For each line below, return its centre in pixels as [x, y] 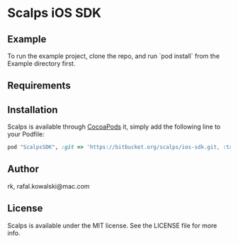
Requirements [39, 86]
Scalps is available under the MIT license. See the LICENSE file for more [112, 225]
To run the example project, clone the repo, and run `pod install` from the [114, 56]
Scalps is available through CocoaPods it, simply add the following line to [114, 127]
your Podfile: [26, 134]
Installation [33, 110]
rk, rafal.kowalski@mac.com [49, 186]
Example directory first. [41, 64]
